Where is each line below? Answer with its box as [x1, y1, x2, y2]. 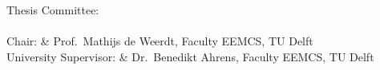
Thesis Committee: [6, 2, 99, 17]
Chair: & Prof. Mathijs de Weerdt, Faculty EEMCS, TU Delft [6, 33, 313, 49]
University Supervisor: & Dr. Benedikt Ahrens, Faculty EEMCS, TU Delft [6, 48, 374, 64]
